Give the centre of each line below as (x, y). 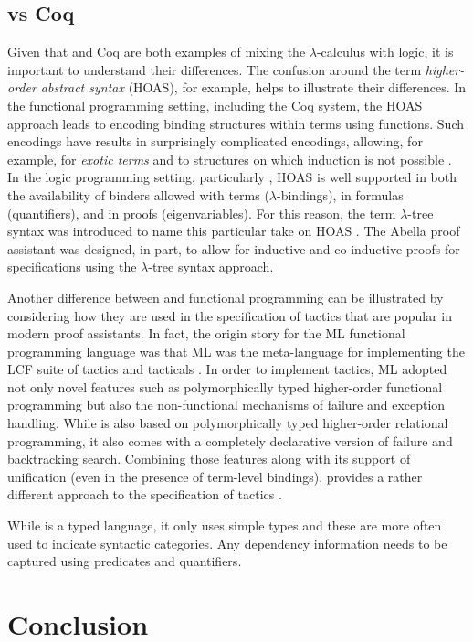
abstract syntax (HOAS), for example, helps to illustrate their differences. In (253, 87)
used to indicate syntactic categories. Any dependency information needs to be (227, 543)
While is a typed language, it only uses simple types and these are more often (225, 525)
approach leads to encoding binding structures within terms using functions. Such (236, 123)
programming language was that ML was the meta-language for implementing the (236, 351)
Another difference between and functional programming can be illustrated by (226, 297)
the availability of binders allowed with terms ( (138, 194)
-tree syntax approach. (211, 267)
